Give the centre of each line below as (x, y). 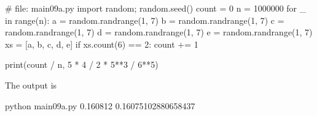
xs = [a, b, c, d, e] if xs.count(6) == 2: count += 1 (102, 44)
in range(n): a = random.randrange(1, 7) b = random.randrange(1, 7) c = (145, 20)
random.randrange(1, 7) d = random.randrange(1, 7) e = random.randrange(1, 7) (159, 32)
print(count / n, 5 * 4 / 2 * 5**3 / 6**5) (82, 64)
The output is (31, 85)
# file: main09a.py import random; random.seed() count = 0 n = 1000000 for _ (156, 8)
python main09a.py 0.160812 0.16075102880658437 (100, 105)
